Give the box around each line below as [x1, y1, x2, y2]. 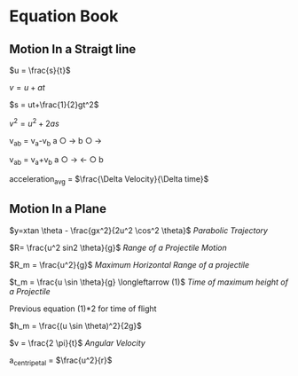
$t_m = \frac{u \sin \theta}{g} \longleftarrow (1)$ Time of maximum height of [9, 277, 288, 287]
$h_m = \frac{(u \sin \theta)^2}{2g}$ [9, 320, 142, 331]
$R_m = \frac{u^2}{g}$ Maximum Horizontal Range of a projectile [9, 259, 250, 270]
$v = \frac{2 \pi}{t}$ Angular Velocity [9, 337, 146, 348]
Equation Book [9, 6, 119, 27]
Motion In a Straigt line [9, 42, 137, 57]
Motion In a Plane [9, 201, 106, 216]
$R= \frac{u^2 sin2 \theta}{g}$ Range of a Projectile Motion [9, 242, 228, 253]
